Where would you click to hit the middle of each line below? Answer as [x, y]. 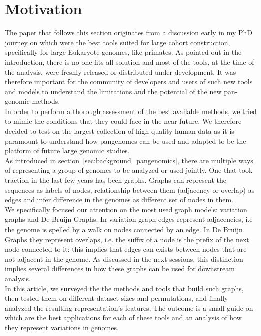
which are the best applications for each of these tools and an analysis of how [123, 318]
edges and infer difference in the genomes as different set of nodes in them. [119, 200]
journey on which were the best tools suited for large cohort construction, [117, 42]
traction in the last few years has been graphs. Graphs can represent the [115, 180]
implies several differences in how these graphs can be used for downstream [120, 268]
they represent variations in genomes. [62, 327]
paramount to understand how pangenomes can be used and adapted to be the [125, 140]
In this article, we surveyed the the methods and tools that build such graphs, [124, 288]
